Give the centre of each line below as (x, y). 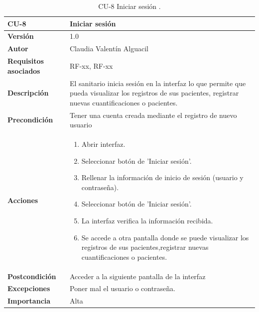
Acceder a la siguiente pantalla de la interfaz (138, 276)
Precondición (30, 120)
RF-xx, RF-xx (91, 65)
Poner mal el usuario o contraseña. (123, 288)
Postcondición (32, 276)
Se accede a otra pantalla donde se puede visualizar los (165, 237)
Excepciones (29, 288)
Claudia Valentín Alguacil (109, 49)
